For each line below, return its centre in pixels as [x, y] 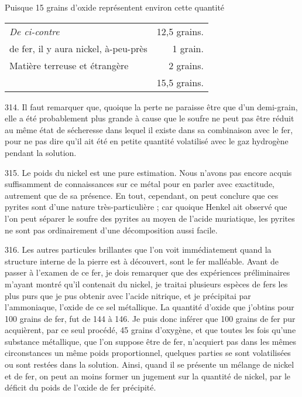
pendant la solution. [41, 152]
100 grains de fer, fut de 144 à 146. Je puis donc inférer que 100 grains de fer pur [150, 318]
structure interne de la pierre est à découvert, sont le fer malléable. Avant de [142, 261]
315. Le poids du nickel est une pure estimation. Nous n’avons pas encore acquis [148, 172]
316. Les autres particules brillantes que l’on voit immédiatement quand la [138, 250]
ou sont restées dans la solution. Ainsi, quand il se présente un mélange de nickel [150, 364]
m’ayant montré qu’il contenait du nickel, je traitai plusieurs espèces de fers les [146, 284]
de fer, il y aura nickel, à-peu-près [78, 48]
